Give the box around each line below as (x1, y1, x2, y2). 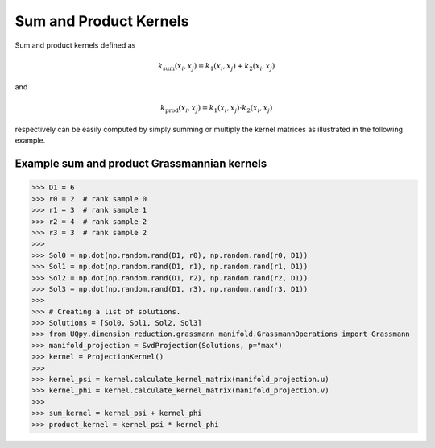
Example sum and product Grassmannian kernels (14, 157, 267, 171)
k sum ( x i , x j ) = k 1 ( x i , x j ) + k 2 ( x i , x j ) (158, 61, 275, 73)
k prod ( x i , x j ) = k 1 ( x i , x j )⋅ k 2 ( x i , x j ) (159, 103, 273, 114)
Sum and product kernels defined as (14, 40, 136, 50)
